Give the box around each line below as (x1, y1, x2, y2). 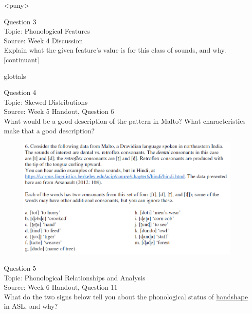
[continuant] (4, 54, 39, 64)
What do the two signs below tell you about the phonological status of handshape (4, 291, 248, 301)
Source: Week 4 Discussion (4, 35, 83, 45)
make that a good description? (4, 125, 95, 135)
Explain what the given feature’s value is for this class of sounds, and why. (4, 45, 226, 55)
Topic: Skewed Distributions (4, 96, 88, 107)
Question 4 (4, 87, 36, 97)
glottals (4, 71, 26, 81)
